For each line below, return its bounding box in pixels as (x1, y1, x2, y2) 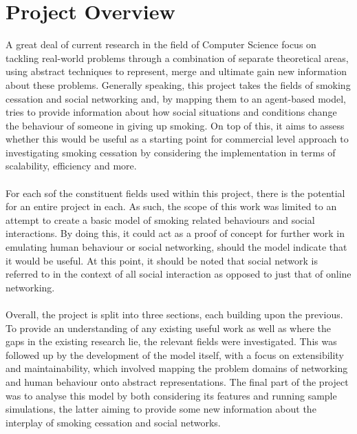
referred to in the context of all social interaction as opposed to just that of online (6, 267, 351, 281)
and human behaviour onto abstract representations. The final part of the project (6, 374, 349, 389)
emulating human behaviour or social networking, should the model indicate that (6, 240, 347, 254)
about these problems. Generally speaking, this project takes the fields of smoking (6, 77, 351, 92)
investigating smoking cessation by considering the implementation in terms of (6, 145, 336, 159)
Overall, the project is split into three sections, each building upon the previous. (6, 307, 343, 321)
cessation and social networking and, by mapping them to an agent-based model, (6, 91, 347, 105)
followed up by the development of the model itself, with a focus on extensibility (6, 347, 344, 362)
